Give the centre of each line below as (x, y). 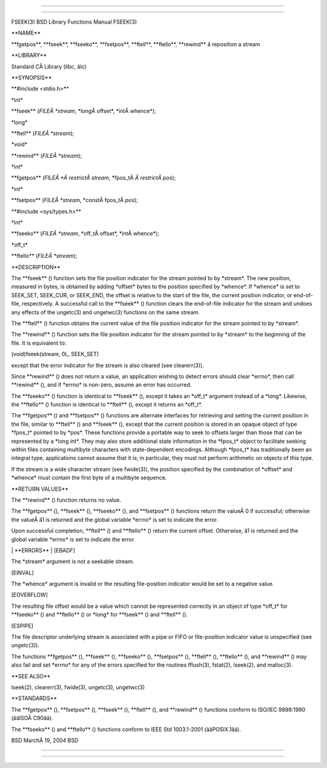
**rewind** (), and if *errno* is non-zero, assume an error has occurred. (101, 385)
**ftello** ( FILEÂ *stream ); (44, 256)
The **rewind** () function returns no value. (66, 500)
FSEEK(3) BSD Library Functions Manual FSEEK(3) (74, 22)
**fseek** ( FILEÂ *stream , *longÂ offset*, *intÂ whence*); (84, 111)
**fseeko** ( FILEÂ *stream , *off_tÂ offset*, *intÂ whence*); (85, 234)
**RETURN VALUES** (40, 489)
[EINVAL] (23, 573)
